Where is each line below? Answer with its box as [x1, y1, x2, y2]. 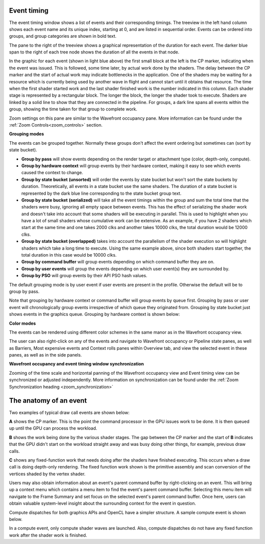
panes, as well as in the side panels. [9, 352, 82, 358]
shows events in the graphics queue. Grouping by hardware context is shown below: [9, 311, 180, 317]
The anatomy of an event [9, 396, 87, 405]
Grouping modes [9, 131, 44, 137]
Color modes [9, 320, 36, 326]
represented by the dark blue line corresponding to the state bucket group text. [21, 190, 182, 196]
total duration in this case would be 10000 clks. [21, 252, 117, 258]
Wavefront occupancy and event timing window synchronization [9, 361, 144, 367]
